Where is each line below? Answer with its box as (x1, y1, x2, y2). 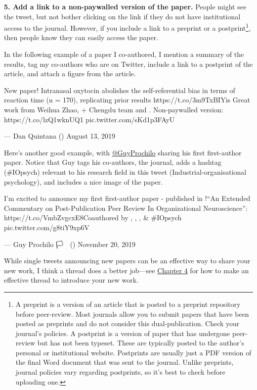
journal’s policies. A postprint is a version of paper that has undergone (15, 328, 230, 338)
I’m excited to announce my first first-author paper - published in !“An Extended (4, 193, 251, 203)
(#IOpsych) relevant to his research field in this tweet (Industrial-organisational (4, 166, 247, 177)
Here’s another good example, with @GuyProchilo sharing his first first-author (4, 147, 242, 157)
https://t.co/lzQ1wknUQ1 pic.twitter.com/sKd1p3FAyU (4, 114, 175, 124)
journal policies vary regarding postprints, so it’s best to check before (15, 367, 225, 377)
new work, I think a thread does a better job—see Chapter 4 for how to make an (4, 265, 249, 275)
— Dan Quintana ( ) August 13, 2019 (4, 131, 116, 141)
